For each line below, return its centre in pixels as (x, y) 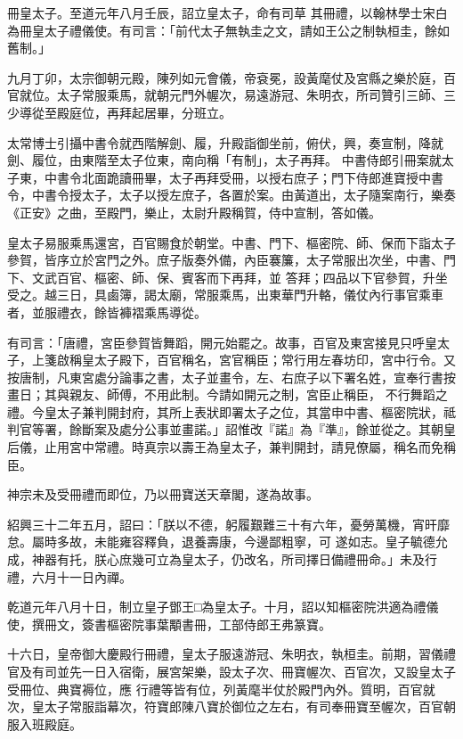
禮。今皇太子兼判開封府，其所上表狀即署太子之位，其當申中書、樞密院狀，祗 (231, 411)
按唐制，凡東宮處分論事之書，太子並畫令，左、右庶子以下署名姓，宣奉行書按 (231, 377)
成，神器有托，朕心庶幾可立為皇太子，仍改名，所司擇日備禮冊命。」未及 (216, 559)
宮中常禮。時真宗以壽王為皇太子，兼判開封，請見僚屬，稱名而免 (256, 447)
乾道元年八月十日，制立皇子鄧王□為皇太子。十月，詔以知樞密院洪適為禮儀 (223, 607)
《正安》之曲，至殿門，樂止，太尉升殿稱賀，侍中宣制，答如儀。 (194, 212)
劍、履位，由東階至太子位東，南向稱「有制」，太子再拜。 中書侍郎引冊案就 (224, 160)
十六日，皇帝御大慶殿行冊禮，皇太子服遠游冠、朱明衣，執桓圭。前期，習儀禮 (231, 654)
